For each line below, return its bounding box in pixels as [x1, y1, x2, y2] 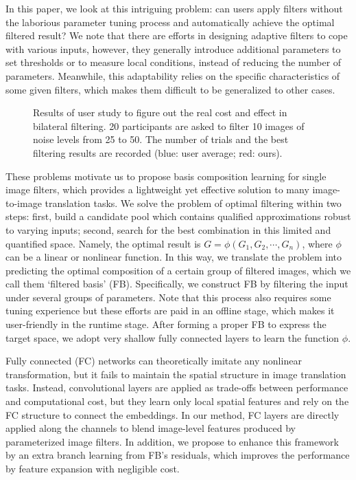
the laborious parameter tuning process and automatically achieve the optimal [5, 14, 335, 29]
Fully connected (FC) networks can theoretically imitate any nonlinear [5, 353, 302, 368]
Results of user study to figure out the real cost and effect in [33, 105, 287, 120]
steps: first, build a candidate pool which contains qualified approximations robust [5, 209, 351, 223]
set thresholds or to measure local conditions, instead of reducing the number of [5, 55, 342, 69]
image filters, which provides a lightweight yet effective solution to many [5, 182, 309, 197]
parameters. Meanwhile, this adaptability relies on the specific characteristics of [5, 68, 340, 83]
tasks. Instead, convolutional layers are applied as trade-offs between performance [5, 380, 348, 395]
